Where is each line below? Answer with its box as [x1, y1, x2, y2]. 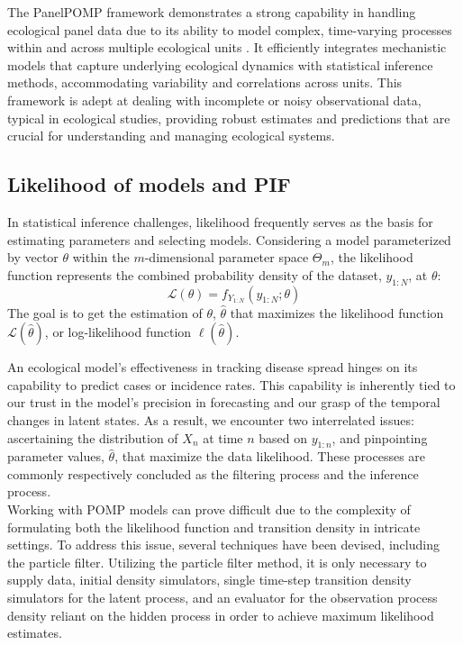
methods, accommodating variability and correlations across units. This [7, 73, 403, 92]
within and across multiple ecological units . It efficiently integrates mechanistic [7, 38, 447, 57]
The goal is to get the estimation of [7, 303, 203, 322]
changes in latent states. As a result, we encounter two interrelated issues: [7, 410, 414, 429]
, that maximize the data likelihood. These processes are [114, 447, 426, 466]
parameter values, [7, 447, 104, 466]
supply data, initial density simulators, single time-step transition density [7, 570, 412, 589]
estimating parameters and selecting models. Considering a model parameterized [7, 230, 451, 249]
